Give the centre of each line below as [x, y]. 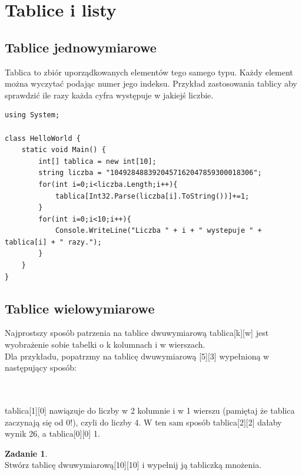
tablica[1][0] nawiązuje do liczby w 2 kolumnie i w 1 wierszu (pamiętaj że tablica [150, 410]
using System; [32, 115]
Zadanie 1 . [26, 453]
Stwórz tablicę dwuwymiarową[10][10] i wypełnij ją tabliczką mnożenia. [133, 465]
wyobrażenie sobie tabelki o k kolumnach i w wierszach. [105, 344]
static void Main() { [64, 150]
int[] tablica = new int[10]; [97, 161]
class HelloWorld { [43, 138]
